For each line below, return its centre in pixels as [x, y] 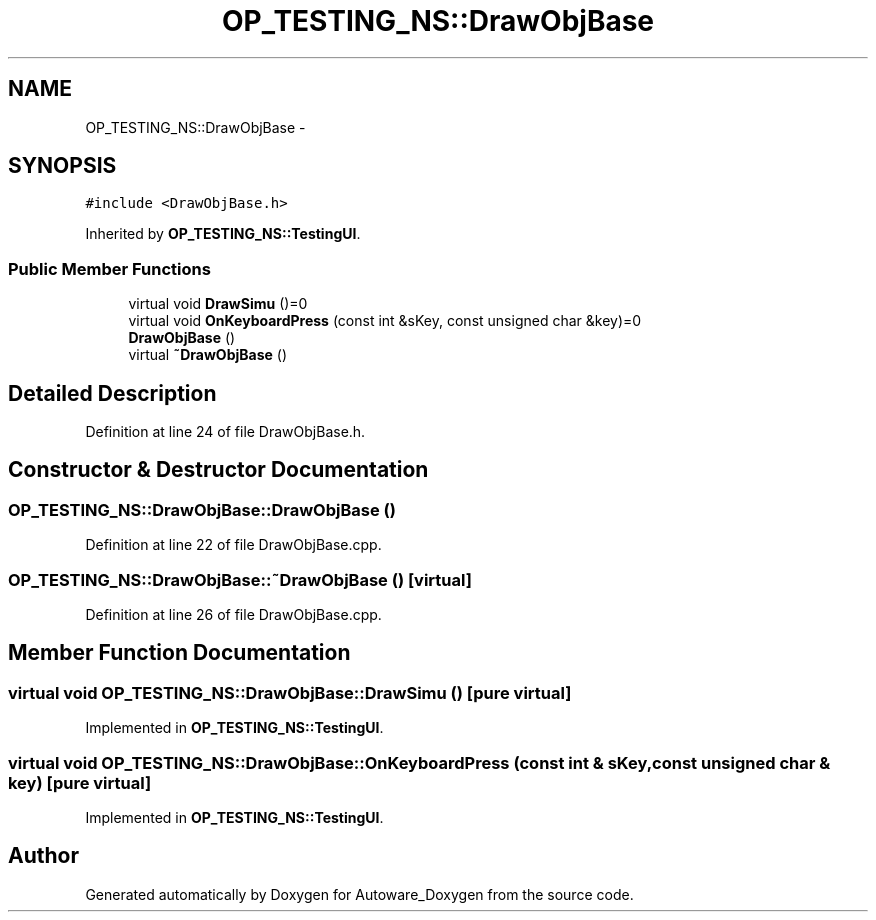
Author [43, 856]
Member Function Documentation [179, 653]
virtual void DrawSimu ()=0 [218, 304]
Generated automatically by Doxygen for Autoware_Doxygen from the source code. [359, 894]
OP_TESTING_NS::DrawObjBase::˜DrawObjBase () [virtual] [240, 579]
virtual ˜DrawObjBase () [208, 355]
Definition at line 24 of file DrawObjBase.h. [225, 432]
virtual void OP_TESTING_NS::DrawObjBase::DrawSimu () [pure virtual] [290, 692]
